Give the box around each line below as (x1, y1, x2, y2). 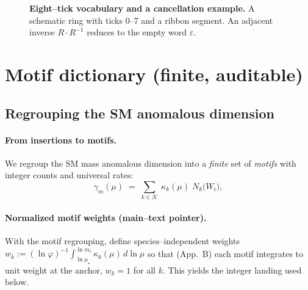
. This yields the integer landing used (162, 263, 302, 276)
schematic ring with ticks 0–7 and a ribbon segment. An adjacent (29, 13, 273, 26)
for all (133, 263, 156, 276)
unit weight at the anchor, (5, 263, 102, 276)
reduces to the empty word (87, 26, 187, 38)
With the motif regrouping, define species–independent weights (5, 234, 240, 247)
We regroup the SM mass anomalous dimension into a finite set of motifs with (5, 156, 296, 169)
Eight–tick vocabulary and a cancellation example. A (29, 2, 255, 14)
